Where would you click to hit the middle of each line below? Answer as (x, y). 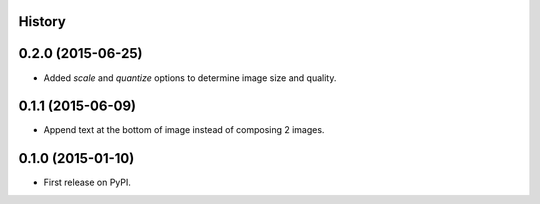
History (42, 21)
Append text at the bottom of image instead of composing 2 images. (184, 130)
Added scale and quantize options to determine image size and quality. (190, 77)
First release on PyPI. (87, 182)
